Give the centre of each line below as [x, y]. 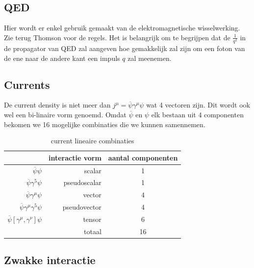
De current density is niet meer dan [57, 105]
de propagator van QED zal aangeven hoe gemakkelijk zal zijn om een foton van [125, 48]
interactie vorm [75, 157]
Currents [27, 84]
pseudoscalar [82, 182]
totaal [93, 231]
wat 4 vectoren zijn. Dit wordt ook [198, 105]
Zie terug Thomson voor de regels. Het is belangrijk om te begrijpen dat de [117, 37]
